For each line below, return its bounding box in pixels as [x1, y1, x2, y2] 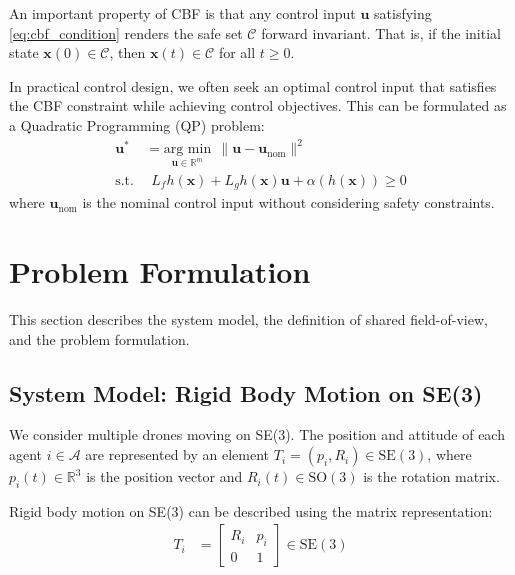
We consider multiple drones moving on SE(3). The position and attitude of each [9, 424, 505, 445]
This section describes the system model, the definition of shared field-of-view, [9, 309, 488, 330]
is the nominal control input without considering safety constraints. [82, 192, 495, 213]
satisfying [374, 3, 432, 23]
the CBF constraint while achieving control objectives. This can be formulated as [9, 95, 507, 116]
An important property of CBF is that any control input [9, 3, 356, 23]
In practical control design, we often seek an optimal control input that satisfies [9, 75, 497, 96]
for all [218, 42, 256, 63]
